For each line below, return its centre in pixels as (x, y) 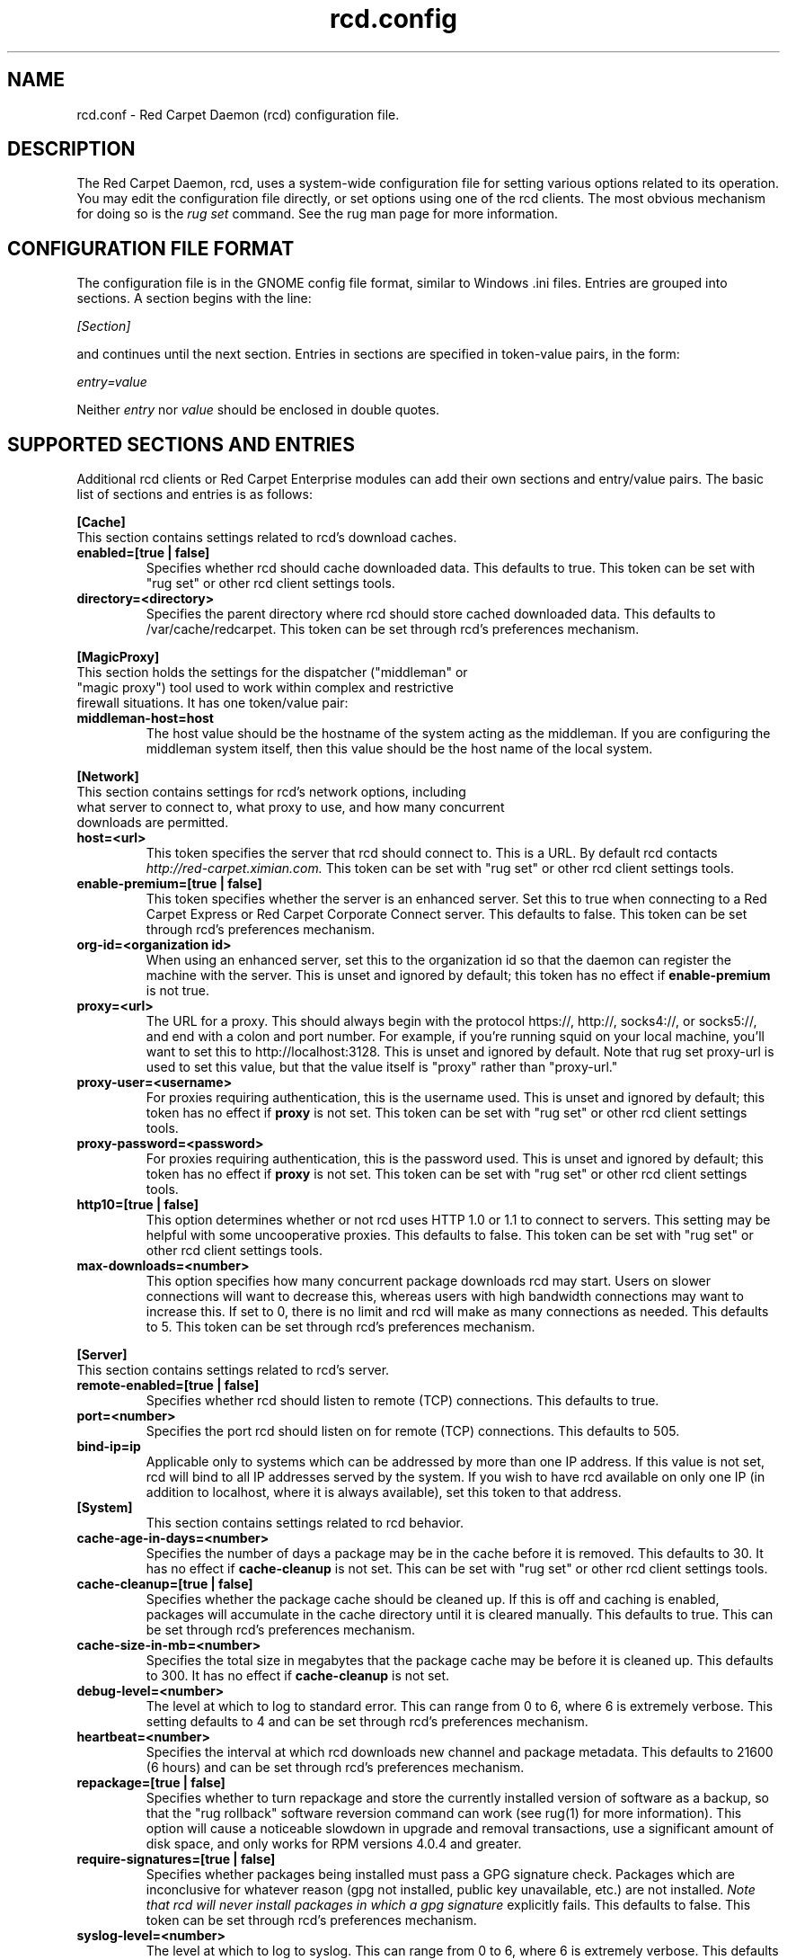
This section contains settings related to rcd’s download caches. (267, 538)
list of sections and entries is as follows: (195, 494)
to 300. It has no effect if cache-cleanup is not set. (298, 1676)
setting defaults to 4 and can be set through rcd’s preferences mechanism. (367, 1722)
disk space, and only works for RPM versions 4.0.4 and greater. (334, 1844)
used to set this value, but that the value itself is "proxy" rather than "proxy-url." (382, 1067)
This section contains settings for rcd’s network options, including (271, 792)
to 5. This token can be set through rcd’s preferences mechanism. (340, 1327)
